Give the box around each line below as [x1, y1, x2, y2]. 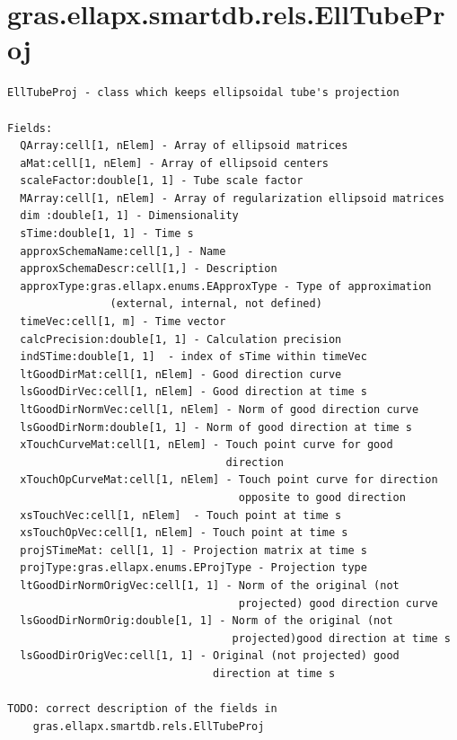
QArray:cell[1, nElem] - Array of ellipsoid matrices [20, 139, 348, 153]
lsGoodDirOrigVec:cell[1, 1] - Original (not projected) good [20, 649, 400, 663]
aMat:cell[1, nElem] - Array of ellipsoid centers [20, 156, 329, 170]
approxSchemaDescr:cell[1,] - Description [20, 262, 277, 276]
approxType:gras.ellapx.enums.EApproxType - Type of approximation [20, 279, 432, 293]
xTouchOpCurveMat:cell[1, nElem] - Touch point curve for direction [20, 473, 438, 487]
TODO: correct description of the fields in [7, 702, 277, 716]
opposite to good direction [238, 490, 406, 504]
